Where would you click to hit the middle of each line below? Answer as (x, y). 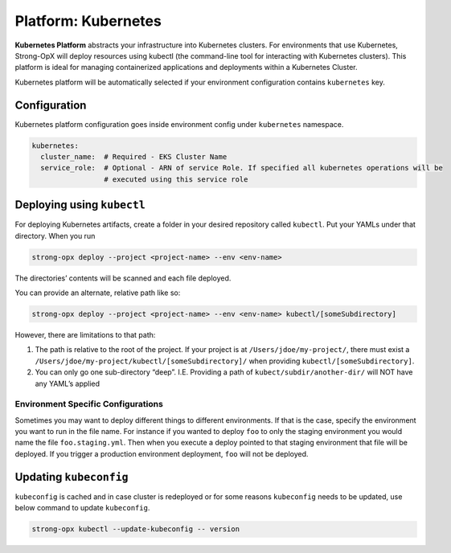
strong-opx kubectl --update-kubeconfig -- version (136, 529)
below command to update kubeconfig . (82, 508)
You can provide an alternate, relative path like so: (98, 293)
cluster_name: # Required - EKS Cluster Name (134, 157)
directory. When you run (55, 236)
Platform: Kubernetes (88, 21)
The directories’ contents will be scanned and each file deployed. (123, 278)
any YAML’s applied (68, 383)
